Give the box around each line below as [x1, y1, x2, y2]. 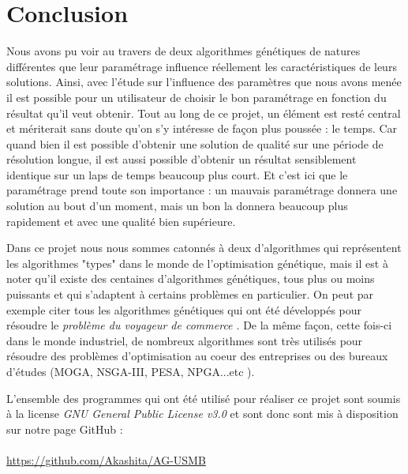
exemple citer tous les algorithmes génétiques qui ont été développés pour [6, 301, 362, 318]
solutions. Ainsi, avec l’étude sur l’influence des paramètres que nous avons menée [6, 73, 402, 90]
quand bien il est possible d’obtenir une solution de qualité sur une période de [6, 135, 384, 152]
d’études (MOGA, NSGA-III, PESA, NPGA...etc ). [6, 363, 255, 379]
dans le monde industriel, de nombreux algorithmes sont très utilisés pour [6, 332, 363, 348]
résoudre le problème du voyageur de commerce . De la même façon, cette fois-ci [6, 317, 392, 333]
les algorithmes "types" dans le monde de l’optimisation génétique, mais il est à [6, 254, 388, 271]
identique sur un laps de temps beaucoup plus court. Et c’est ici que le [6, 166, 348, 182]
